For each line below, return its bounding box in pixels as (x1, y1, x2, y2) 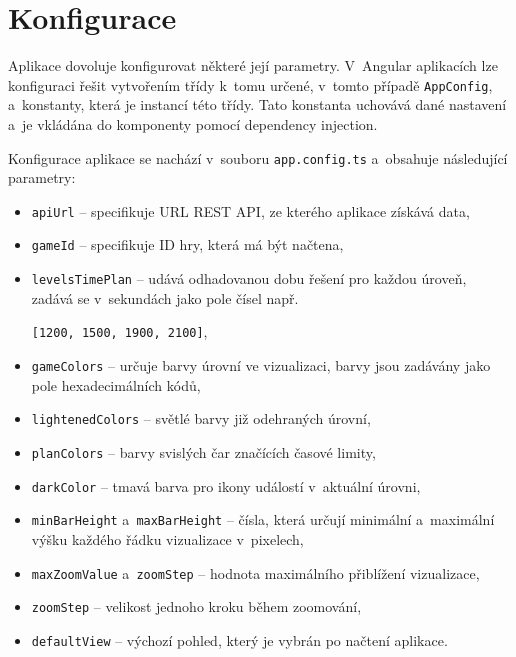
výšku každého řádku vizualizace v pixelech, (31, 528, 304, 549)
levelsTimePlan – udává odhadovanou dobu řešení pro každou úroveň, (31, 268, 467, 289)
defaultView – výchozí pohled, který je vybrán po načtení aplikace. (31, 629, 448, 650)
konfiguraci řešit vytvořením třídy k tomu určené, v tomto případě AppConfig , (8, 74, 493, 95)
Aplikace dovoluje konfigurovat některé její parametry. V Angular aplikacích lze (8, 55, 498, 76)
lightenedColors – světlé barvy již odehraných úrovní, (31, 408, 371, 429)
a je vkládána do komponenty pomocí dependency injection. (8, 113, 378, 134)
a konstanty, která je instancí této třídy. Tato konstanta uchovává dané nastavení (8, 94, 507, 115)
